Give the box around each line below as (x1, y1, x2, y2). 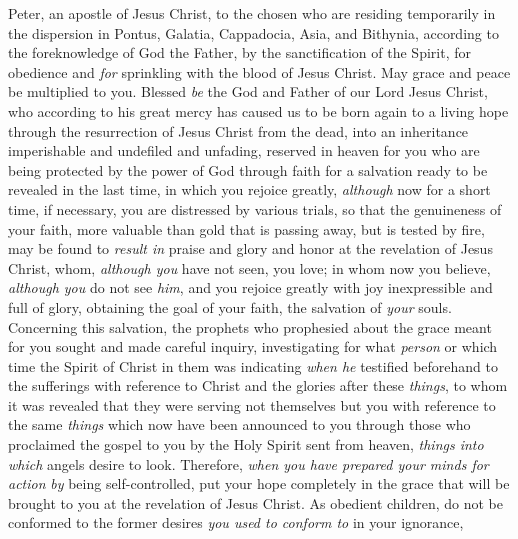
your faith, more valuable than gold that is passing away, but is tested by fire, (8, 218, 485, 239)
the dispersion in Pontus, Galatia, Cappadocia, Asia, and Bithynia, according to (8, 22, 499, 43)
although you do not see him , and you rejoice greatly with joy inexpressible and (8, 277, 493, 298)
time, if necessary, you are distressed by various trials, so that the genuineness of (8, 198, 502, 219)
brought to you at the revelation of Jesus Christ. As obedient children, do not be (8, 492, 503, 513)
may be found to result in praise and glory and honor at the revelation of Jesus (8, 238, 493, 259)
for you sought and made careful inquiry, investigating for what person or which (8, 336, 498, 357)
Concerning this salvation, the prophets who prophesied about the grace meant (8, 316, 492, 337)
